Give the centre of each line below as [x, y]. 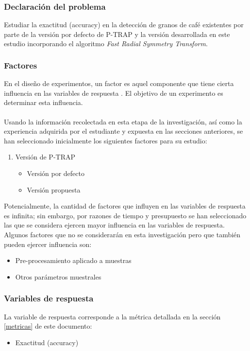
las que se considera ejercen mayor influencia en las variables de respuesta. [114, 225]
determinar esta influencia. [43, 102]
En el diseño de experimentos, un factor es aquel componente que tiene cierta [119, 83]
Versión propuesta [54, 189]
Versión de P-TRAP [45, 157]
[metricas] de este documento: [48, 326]
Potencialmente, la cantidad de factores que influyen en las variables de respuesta [125, 206]
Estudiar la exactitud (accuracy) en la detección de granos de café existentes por [124, 25]
